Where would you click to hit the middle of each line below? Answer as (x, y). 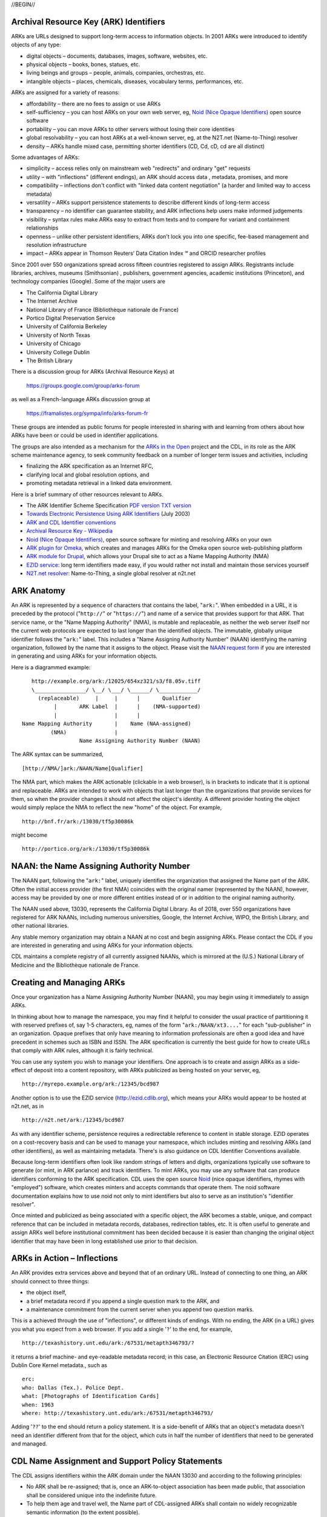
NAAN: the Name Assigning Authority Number (101, 866)
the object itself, (46, 1292)
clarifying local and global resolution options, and (88, 475)
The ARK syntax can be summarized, (58, 754)
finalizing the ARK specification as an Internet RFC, (90, 466)
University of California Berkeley (67, 326)
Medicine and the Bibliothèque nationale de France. (75, 965)
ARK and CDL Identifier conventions (71, 522)
